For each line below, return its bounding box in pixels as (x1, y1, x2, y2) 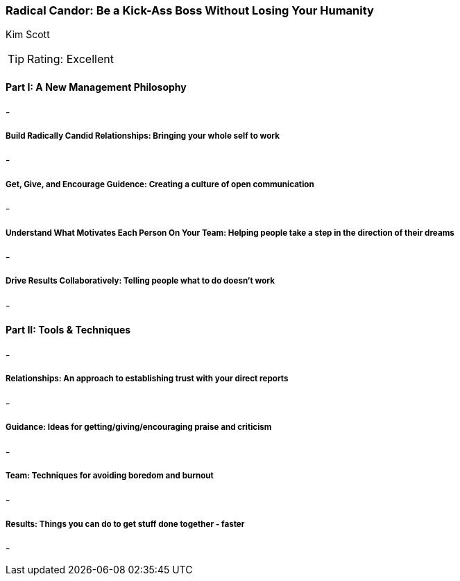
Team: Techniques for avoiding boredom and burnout (6, 470, 214, 480)
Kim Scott (6, 28, 50, 41)
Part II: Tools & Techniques (6, 324, 131, 336)
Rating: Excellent (27, 52, 114, 67)
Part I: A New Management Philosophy (6, 80, 187, 93)
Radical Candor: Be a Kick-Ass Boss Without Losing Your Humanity (6, 3, 374, 17)
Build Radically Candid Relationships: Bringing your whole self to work (6, 130, 280, 141)
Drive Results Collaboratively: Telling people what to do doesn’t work (6, 276, 275, 286)
